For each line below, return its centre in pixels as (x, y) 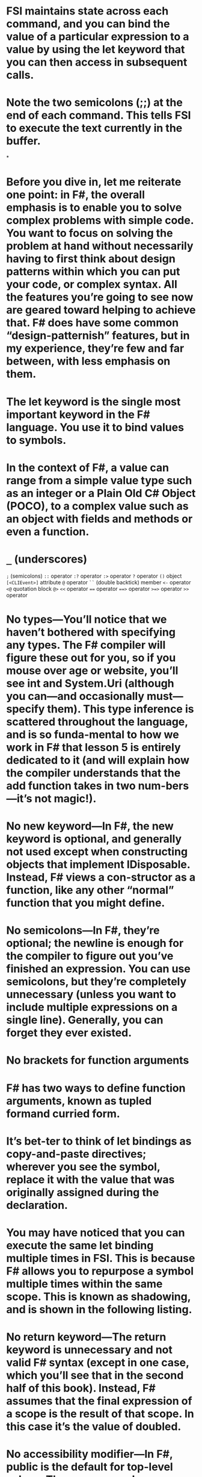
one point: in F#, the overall (76, 195)
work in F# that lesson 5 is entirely (93, 747)
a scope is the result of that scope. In (100, 1414)
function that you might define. (86, 903)
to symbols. (36, 440)
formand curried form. (63, 1113)
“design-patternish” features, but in (98, 336)
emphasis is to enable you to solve (94, 208)
